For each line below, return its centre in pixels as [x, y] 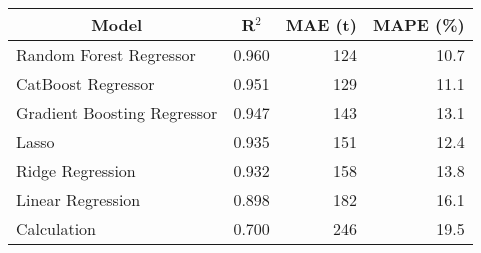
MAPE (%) [418, 24]
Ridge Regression [76, 170]
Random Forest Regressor [106, 54]
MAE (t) [321, 24]
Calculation [56, 228]
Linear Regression [78, 199]
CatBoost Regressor [85, 83]
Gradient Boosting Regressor [117, 112]
